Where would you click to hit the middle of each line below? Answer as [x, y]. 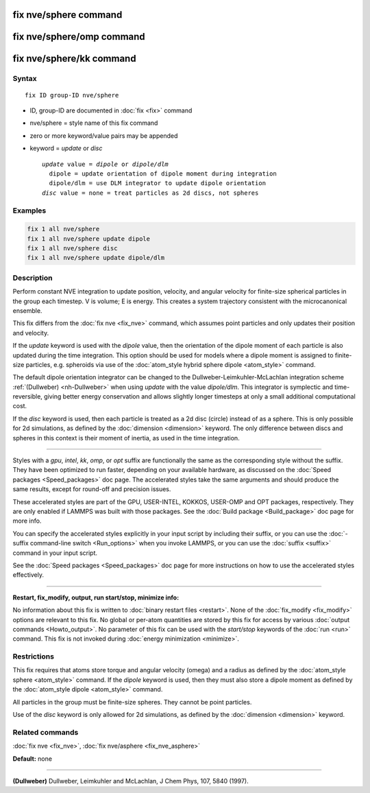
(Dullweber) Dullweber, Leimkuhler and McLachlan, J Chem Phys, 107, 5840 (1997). [131, 781]
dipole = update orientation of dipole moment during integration [163, 174]
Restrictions [34, 656]
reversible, [27, 396]
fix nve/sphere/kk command [74, 59]
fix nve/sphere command [67, 15]
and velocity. [31, 333]
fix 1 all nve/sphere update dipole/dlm [96, 258]
